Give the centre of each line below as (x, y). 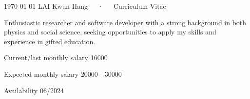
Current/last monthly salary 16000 (56, 58)
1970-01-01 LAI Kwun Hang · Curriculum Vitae (85, 6)
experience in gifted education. (50, 41)
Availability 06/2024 (34, 90)
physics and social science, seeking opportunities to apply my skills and (110, 32)
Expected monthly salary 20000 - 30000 (63, 74)
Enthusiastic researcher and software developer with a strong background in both (125, 22)
